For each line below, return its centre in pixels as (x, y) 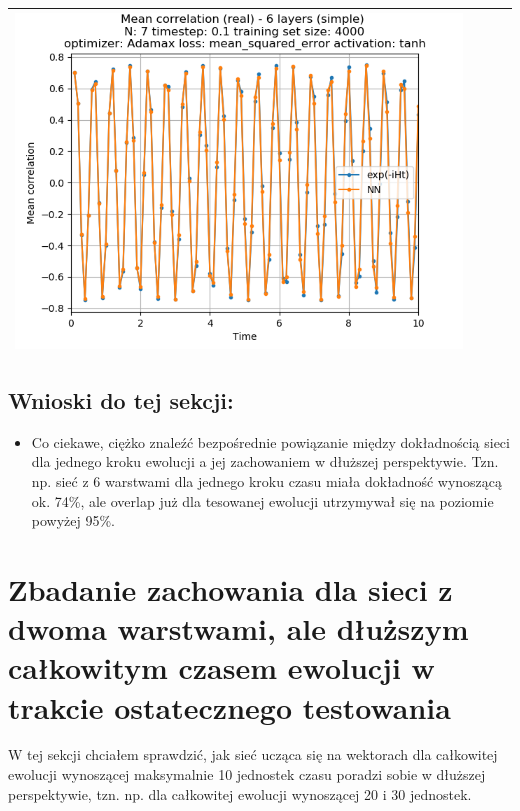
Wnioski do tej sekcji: (121, 399)
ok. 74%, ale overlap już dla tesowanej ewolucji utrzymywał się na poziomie (262, 500)
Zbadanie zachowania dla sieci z (230, 588)
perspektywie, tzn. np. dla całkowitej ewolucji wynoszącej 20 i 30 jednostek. (240, 793)
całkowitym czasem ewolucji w (221, 667)
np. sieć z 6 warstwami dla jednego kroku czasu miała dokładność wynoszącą (267, 480)
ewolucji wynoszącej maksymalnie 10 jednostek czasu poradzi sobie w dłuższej (247, 774)
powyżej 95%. (73, 520)
